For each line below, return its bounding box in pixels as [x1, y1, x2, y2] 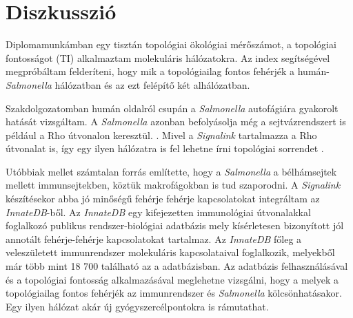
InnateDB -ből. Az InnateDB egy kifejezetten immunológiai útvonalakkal [6, 204, 311, 219]
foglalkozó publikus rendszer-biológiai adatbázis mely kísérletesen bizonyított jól [6, 218, 344, 233]
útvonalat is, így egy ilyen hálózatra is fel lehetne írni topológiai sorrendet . [6, 141, 324, 156]
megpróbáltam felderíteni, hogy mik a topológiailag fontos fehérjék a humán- [6, 64, 330, 78]
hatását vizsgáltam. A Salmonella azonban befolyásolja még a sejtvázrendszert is [6, 114, 346, 129]
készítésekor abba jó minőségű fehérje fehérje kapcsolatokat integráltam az [6, 191, 320, 206]
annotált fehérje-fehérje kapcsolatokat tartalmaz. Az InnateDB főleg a [6, 231, 302, 246]
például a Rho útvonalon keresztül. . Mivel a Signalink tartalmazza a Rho [6, 127, 317, 142]
